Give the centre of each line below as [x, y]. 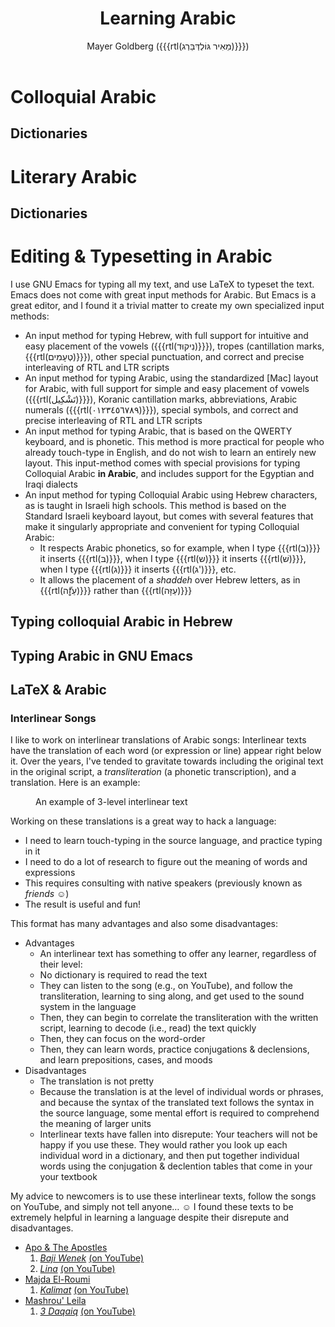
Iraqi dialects [51, 484]
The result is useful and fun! [82, 904]
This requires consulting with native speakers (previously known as [163, 883]
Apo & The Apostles [66, 1248]
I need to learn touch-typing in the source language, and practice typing [173, 841]
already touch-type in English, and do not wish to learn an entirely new [170, 452]
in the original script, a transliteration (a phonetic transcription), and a [153, 772]
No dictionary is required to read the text [123, 975]
